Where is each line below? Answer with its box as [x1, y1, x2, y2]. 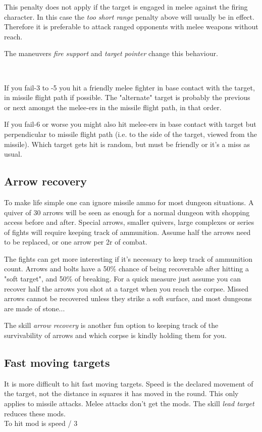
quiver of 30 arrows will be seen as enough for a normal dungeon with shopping [4, 207, 250, 217]
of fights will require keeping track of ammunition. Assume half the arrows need [4, 226, 251, 237]
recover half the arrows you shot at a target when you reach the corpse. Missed [4, 283, 248, 294]
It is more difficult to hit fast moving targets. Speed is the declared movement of [4, 378, 253, 389]
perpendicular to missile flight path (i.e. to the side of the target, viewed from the [4, 128, 257, 139]
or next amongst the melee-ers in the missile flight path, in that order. [4, 102, 222, 112]
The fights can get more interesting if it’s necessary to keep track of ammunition [4, 253, 253, 264]
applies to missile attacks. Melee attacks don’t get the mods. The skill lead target [4, 398, 254, 409]
